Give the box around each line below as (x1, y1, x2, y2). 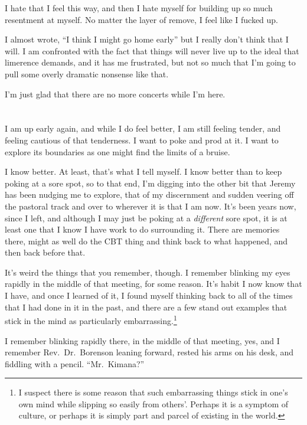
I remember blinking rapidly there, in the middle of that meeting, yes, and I (5, 334, 280, 346)
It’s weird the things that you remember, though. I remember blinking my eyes (5, 266, 290, 278)
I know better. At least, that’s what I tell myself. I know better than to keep (5, 165, 282, 178)
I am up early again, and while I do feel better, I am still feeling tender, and (5, 122, 281, 135)
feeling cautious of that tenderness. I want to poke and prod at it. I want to (5, 133, 279, 146)
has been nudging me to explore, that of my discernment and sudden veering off (5, 188, 294, 201)
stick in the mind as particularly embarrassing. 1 (5, 313, 177, 326)
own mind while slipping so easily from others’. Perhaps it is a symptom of (18, 397, 289, 410)
